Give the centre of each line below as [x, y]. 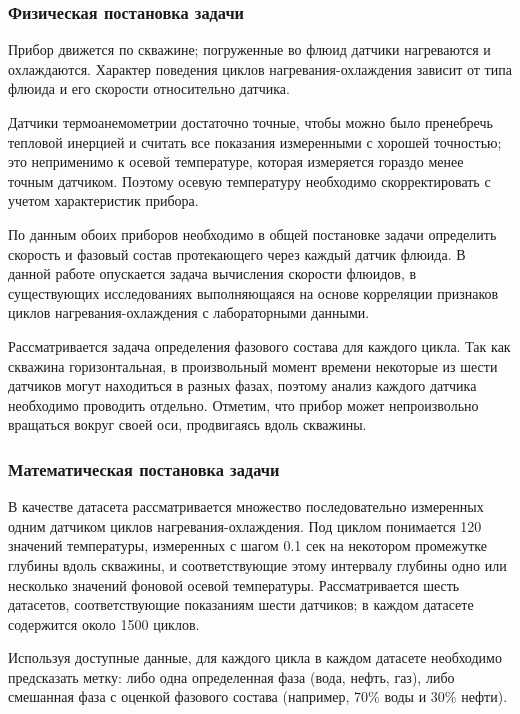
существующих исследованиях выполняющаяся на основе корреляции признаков [253, 292]
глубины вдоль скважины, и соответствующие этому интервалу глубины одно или [257, 564]
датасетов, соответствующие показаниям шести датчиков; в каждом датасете [241, 604]
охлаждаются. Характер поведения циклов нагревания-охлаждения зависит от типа [260, 68]
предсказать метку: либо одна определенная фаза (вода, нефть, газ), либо [231, 676]
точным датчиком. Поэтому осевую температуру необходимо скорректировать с [249, 180]
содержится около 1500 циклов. [104, 623]
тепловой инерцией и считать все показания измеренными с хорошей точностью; [255, 141]
